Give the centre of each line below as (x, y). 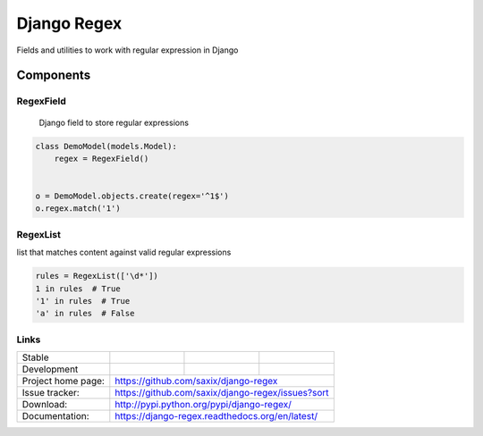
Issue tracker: (51, 393)
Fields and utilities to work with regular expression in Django (127, 50)
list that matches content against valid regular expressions (124, 252)
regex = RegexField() (102, 158)
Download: (45, 405)
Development (50, 369)
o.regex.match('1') (78, 209)
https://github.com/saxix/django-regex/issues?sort (222, 393)
